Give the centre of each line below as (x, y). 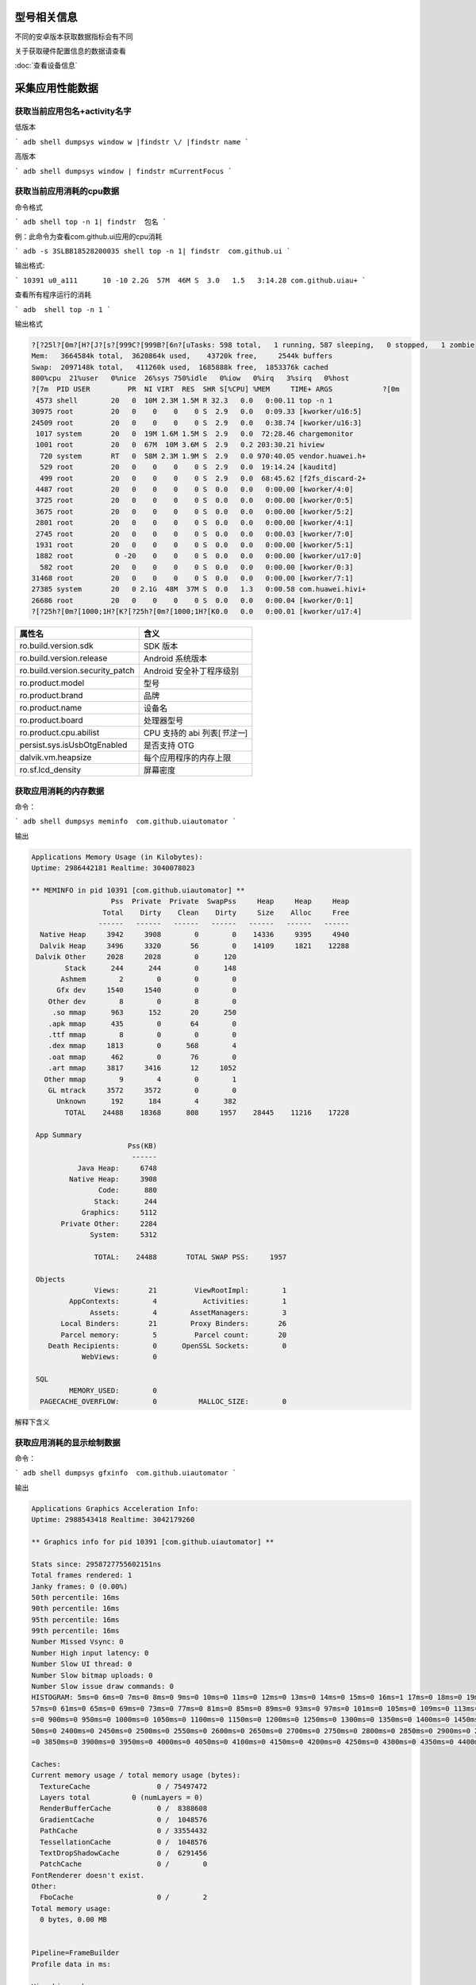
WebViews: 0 (119, 1357)
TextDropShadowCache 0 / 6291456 (124, 1853)
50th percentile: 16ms (75, 1597)
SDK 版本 (161, 646)
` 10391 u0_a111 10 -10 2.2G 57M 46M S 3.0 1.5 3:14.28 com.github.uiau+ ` (190, 280)
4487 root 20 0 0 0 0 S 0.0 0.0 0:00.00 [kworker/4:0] (195, 489)
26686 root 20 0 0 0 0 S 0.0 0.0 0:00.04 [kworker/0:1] (192, 600)
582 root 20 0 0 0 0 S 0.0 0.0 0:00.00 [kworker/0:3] (197, 567)
